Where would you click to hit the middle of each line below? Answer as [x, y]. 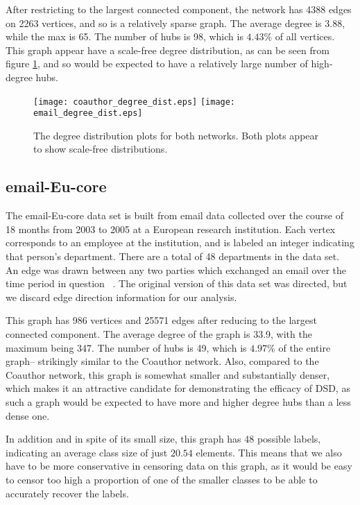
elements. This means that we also [269, 452]
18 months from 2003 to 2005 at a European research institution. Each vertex [171, 229]
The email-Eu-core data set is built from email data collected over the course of [175, 215]
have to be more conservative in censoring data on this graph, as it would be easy [179, 466]
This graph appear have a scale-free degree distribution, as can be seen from [168, 50]
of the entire [305, 347]
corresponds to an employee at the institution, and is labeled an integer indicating [180, 242]
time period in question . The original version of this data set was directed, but [177, 283]
